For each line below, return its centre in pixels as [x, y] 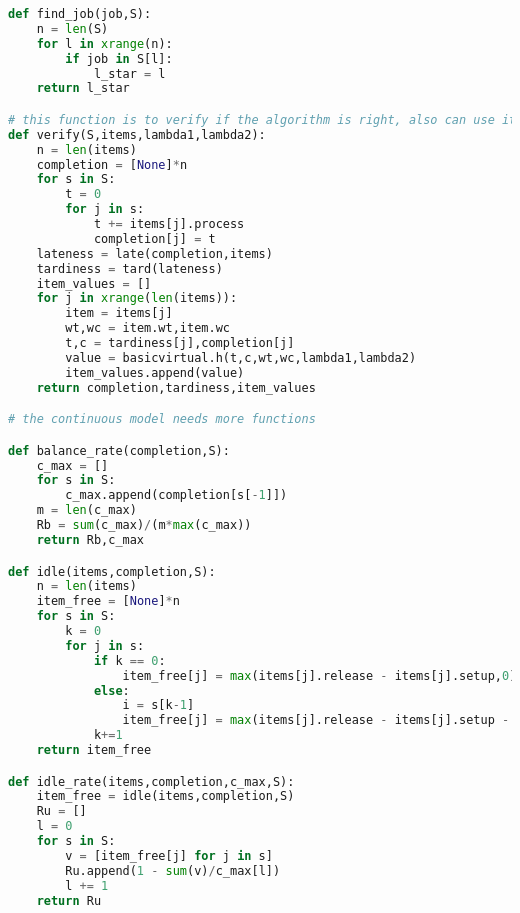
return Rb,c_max [90, 539]
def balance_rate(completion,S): [119, 450]
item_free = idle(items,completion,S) [165, 796]
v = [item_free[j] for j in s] [169, 855]
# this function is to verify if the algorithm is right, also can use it [262, 119]
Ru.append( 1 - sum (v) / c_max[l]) [173, 870]
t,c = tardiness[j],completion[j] [180, 343]
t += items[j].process [169, 224]
